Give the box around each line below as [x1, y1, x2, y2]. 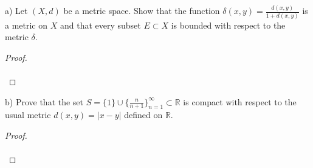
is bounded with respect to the [171, 18, 286, 31]
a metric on [5, 18, 48, 31]
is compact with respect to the [183, 95, 297, 108]
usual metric [5, 108, 51, 121]
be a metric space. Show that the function [63, 4, 220, 17]
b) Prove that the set [5, 95, 84, 108]
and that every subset [60, 18, 141, 31]
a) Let [5, 4, 28, 17]
